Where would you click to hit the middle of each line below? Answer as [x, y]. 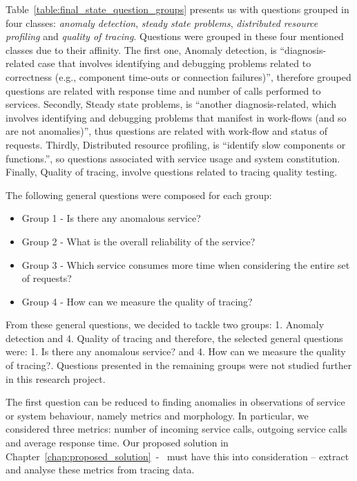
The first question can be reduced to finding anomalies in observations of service [175, 402]
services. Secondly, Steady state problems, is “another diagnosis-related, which [171, 104]
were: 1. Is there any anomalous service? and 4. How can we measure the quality [176, 351]
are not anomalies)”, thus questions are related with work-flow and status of [167, 131]
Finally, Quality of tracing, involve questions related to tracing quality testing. [172, 172]
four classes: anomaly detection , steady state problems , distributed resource [162, 22]
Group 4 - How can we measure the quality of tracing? [137, 301]
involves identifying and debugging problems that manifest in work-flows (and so [176, 117]
